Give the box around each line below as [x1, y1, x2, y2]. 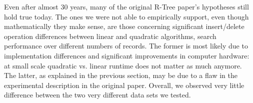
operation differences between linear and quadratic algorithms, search [4, 30, 216, 41]
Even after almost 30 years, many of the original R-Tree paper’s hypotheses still [4, 1, 249, 11]
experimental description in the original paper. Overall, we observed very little [4, 79, 244, 90]
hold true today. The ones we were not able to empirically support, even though [4, 11, 249, 21]
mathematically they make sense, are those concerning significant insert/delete [4, 21, 244, 31]
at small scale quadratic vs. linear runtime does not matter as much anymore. [4, 60, 242, 70]
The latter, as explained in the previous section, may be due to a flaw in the [4, 70, 237, 80]
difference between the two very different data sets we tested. [4, 89, 191, 100]
